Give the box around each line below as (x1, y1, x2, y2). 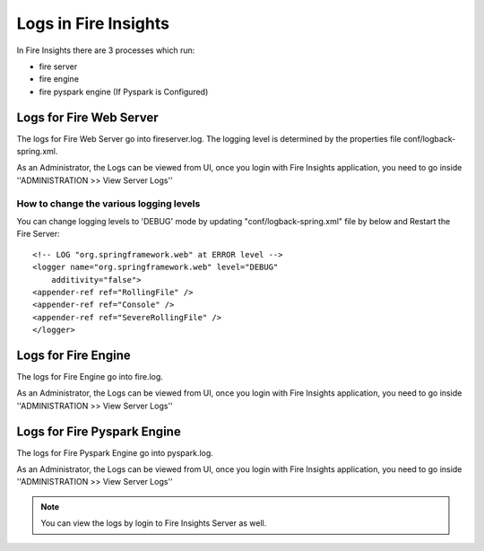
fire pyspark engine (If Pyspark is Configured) (39, 86, 209, 97)
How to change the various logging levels (16, 197, 201, 210)
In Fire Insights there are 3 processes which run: (16, 45, 195, 56)
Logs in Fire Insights (16, 13, 170, 33)
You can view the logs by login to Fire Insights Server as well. (40, 518, 267, 529)
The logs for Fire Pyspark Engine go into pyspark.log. (16, 447, 214, 458)
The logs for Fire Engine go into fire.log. (16, 371, 163, 381)
